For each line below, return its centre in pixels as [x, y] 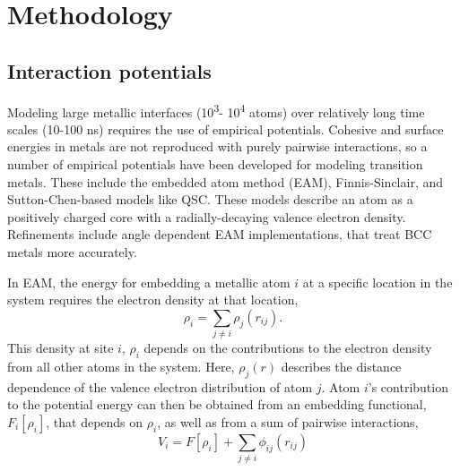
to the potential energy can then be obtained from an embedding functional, [217, 404]
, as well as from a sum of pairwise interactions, [288, 421]
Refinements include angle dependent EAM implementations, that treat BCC [220, 234]
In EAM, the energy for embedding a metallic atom [149, 282]
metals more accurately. [72, 251]
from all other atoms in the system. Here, [121, 366]
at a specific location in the [378, 282]
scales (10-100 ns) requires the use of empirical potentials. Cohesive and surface [226, 128]
